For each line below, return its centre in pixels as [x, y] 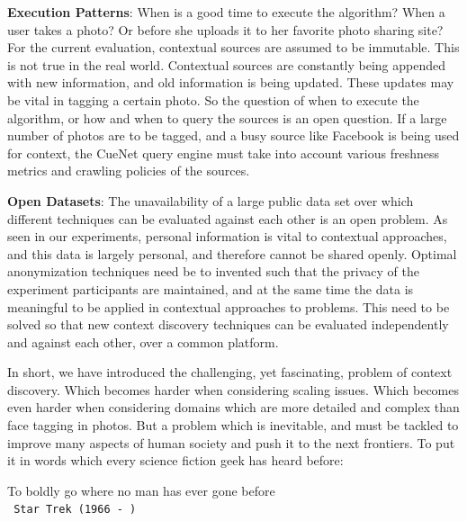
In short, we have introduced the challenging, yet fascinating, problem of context [230, 372]
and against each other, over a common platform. [143, 341]
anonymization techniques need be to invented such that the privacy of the [213, 271]
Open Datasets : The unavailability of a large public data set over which [211, 200]
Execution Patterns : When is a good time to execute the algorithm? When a [226, 12]
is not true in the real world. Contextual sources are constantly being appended [227, 64]
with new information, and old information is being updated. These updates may [231, 82]
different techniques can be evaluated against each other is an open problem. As [228, 218]
